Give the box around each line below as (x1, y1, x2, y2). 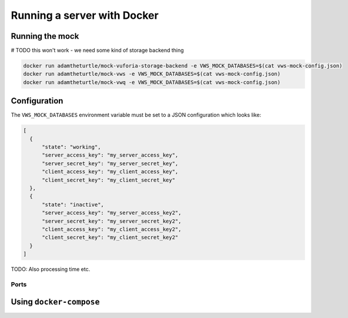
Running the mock (11, 31, 79, 41)
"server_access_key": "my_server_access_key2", (42, 209, 182, 216)
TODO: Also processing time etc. (11, 266, 91, 273)
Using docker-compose (11, 297, 100, 307)
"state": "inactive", (42, 201, 104, 208)
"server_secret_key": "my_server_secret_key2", (42, 217, 182, 225)
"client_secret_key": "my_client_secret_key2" (42, 234, 179, 241)
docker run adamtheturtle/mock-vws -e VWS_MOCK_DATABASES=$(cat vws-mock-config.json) (23, 71, 281, 78)
